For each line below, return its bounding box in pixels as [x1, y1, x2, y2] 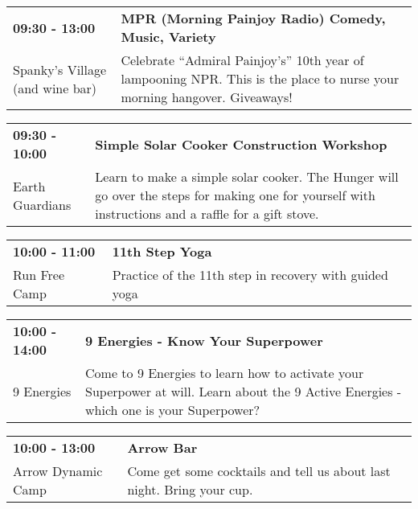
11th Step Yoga [112, 242, 212, 261]
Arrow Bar [127, 438, 198, 457]
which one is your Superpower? [85, 400, 260, 419]
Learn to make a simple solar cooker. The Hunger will [95, 167, 399, 186]
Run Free [13, 265, 65, 284]
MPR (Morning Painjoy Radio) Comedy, [121, 9, 386, 27]
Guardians [13, 195, 72, 214]
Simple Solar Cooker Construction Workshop [95, 134, 387, 154]
